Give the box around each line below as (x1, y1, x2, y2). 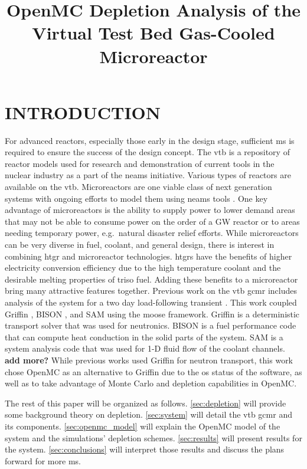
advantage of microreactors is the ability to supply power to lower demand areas (5, 204, 295, 216)
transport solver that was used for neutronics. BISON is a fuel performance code (5, 319, 296, 332)
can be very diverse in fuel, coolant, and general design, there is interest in (5, 238, 275, 251)
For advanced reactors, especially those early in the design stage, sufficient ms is (5, 134, 295, 146)
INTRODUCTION (5, 100, 161, 124)
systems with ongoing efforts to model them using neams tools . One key (5, 192, 268, 204)
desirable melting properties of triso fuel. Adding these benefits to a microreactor (5, 273, 298, 285)
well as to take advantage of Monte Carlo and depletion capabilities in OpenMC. (5, 377, 297, 389)
